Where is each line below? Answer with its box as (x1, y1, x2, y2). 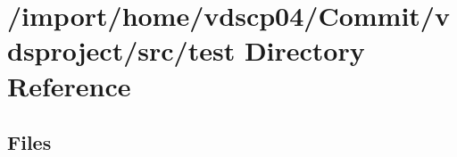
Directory (244, 32, 365, 69)
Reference (7, 67, 131, 103)
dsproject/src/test (7, 32, 236, 69)
